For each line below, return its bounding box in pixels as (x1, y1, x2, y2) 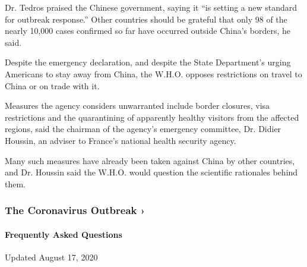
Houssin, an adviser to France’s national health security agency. (5, 134, 236, 146)
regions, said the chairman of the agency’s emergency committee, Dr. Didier (5, 122, 281, 135)
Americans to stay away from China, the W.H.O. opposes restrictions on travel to (5, 67, 302, 80)
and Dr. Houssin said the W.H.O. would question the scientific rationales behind (5, 166, 298, 178)
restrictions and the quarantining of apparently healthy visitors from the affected (5, 111, 299, 123)
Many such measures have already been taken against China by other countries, (5, 154, 295, 167)
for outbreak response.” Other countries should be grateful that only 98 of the (5, 12, 287, 25)
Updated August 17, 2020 (5, 250, 98, 263)
